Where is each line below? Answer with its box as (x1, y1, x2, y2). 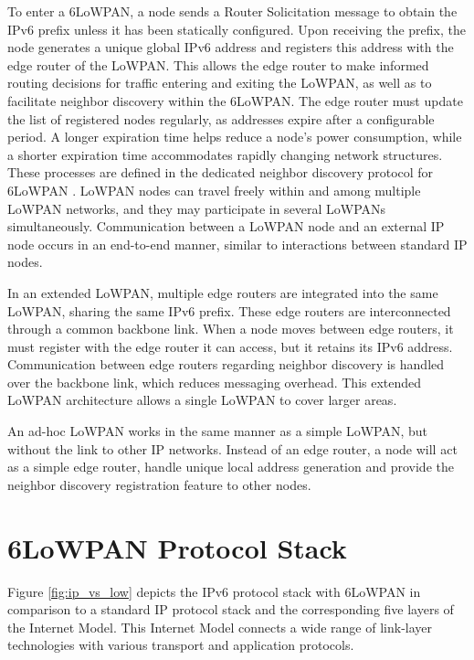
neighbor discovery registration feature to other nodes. (7, 474, 311, 494)
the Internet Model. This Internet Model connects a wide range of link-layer (7, 617, 433, 636)
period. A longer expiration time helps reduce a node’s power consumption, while (7, 127, 462, 146)
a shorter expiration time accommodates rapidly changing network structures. (7, 144, 443, 164)
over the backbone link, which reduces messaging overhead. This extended (7, 372, 422, 391)
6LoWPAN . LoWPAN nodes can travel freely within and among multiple (7, 180, 421, 199)
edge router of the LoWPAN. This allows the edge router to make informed (7, 55, 429, 74)
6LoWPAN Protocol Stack (7, 528, 347, 566)
